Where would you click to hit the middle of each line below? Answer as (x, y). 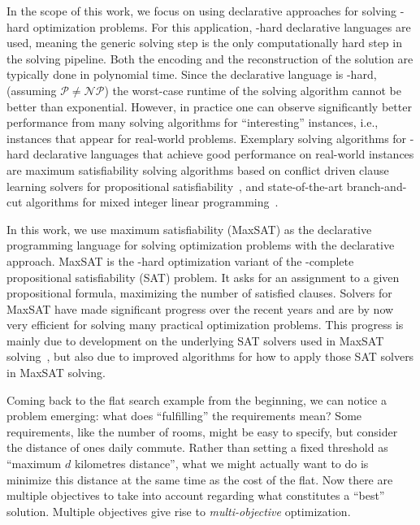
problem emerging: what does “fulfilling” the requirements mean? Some (184, 416)
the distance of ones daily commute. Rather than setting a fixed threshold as (197, 447)
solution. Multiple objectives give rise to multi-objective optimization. (179, 511)
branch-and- (377, 186)
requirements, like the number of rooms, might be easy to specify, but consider (202, 431)
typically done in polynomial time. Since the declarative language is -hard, (192, 74)
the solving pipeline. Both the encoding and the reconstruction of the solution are (210, 58)
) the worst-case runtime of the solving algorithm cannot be (253, 90)
